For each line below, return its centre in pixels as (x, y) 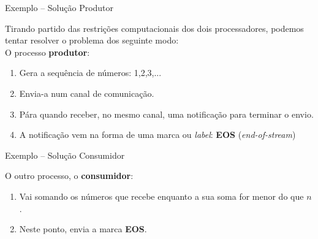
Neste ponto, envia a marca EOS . (83, 229)
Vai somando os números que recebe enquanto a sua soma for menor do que (161, 196)
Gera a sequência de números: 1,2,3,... (90, 73)
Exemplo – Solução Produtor (59, 7)
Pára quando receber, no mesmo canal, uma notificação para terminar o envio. (166, 114)
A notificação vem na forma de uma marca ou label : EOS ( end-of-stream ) (157, 135)
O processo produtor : (47, 52)
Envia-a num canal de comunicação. (87, 93)
